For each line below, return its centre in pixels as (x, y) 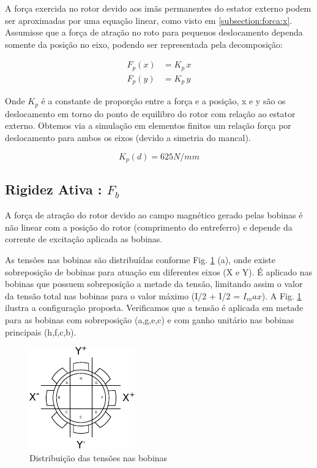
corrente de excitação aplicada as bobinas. (84, 239)
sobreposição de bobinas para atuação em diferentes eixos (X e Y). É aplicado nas (159, 271)
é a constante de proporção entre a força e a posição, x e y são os (163, 101)
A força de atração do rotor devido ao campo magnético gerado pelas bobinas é (154, 215)
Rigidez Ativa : (54, 189)
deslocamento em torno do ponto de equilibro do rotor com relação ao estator (150, 113)
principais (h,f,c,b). (41, 332)
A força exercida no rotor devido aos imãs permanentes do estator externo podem (158, 8)
